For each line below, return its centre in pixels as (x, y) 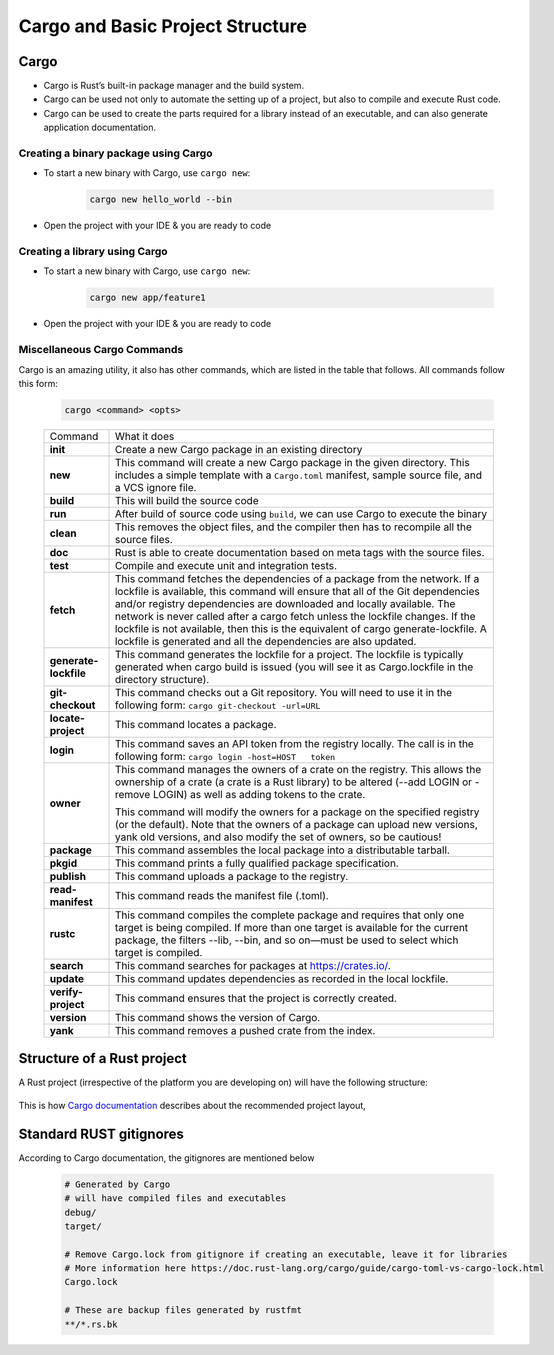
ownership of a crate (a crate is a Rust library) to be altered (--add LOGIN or (293, 782)
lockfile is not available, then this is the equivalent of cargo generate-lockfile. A (300, 628)
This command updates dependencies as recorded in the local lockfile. (281, 978)
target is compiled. (158, 952)
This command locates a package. (195, 724)
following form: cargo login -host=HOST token (225, 756)
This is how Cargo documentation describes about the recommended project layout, (192, 1105)
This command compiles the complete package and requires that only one (289, 915)
